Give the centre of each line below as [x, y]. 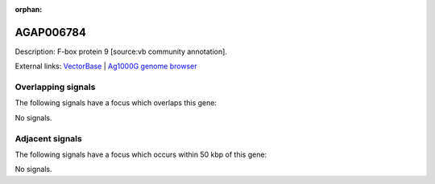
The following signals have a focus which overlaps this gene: [116, 103]
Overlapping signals [55, 87]
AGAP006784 [50, 32]
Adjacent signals [48, 138]
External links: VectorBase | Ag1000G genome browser [106, 66]
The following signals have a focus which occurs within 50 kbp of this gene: [141, 154]
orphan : [29, 9]
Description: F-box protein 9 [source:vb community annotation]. [121, 51]
